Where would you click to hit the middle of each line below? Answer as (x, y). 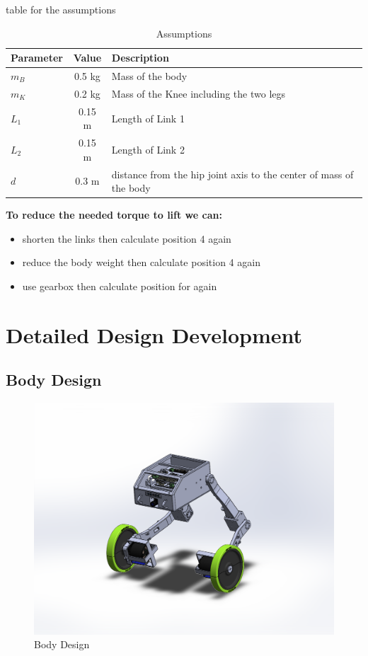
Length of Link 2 (148, 149)
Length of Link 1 (148, 118)
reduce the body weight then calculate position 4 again (141, 262)
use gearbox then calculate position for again (120, 286)
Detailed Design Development (154, 334)
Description (140, 58)
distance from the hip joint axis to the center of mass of (232, 174)
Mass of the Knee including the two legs (199, 93)
